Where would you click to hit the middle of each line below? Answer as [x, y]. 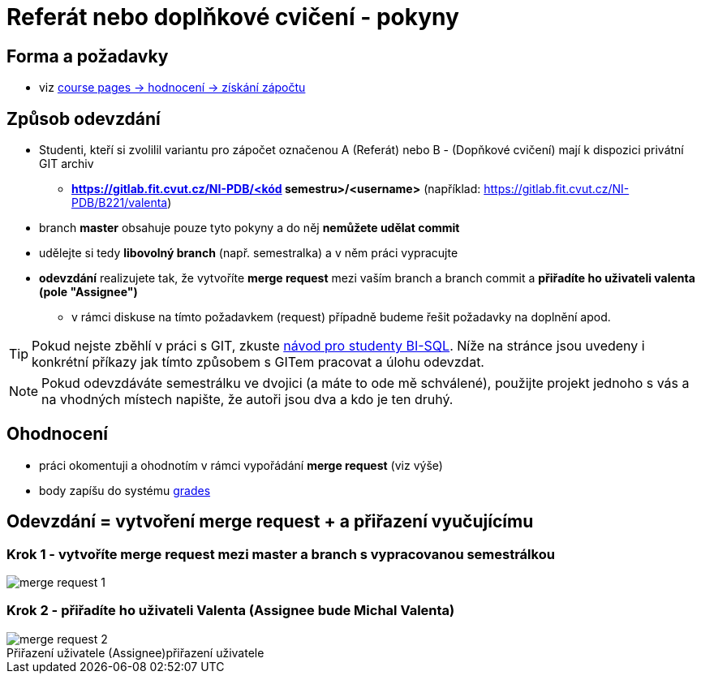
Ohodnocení [57, 434]
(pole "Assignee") [88, 292]
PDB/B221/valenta [120, 203]
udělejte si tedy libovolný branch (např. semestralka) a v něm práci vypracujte [249, 253]
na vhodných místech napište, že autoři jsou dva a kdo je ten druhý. [247, 400]
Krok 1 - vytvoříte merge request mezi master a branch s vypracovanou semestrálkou [281, 554]
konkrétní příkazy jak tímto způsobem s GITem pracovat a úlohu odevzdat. [258, 362]
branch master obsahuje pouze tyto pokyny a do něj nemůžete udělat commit [249, 228]
